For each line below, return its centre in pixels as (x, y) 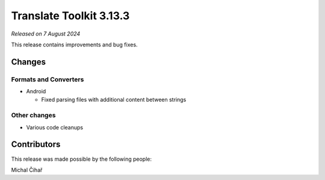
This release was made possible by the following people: (81, 159)
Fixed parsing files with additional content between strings (114, 100)
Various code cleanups (55, 127)
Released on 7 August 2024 (46, 34)
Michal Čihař (27, 170)
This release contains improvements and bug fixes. (74, 45)
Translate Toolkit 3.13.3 (70, 16)
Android (36, 92)
